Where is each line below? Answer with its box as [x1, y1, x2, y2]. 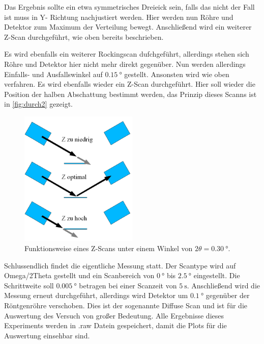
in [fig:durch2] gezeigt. [4, 99, 73, 109]
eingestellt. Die [193, 270, 240, 281]
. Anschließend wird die [187, 280, 260, 290]
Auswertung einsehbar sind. [4, 330, 90, 340]
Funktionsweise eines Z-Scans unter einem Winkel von [24, 243, 193, 254]
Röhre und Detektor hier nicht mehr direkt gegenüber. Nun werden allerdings [4, 58, 246, 69]
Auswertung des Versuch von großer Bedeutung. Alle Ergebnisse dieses [4, 310, 224, 321]
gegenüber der [206, 290, 250, 301]
